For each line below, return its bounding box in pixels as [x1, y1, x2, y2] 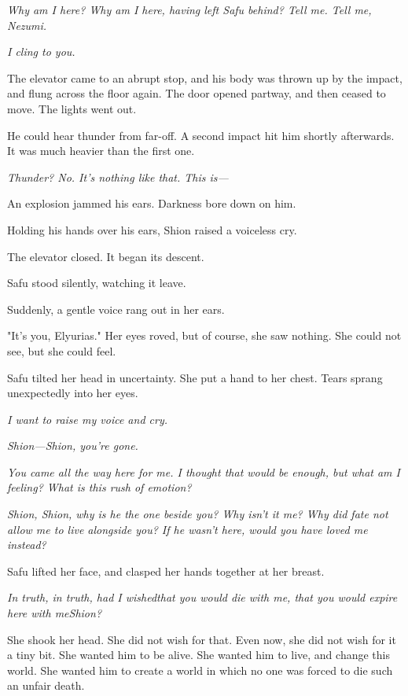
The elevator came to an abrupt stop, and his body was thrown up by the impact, [7, 69, 402, 86]
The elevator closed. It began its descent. [7, 248, 204, 264]
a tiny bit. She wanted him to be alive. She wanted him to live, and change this [7, 646, 390, 663]
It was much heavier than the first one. [7, 142, 195, 159]
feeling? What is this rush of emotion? [7, 479, 192, 495]
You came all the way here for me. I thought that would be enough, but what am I [7, 463, 400, 480]
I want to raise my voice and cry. [7, 411, 168, 427]
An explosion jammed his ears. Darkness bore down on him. [7, 195, 296, 212]
